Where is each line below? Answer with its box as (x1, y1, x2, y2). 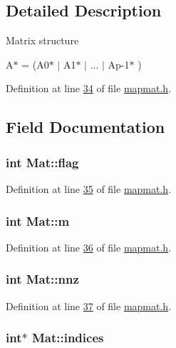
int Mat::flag (6, 153, 79, 171)
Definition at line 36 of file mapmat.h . (6, 239, 172, 254)
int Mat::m (6, 212, 70, 229)
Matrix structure (6, 33, 79, 48)
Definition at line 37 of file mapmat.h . (6, 298, 172, 313)
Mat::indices (31, 329, 104, 347)
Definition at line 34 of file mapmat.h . (6, 81, 172, 96)
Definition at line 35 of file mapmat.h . (6, 181, 172, 196)
